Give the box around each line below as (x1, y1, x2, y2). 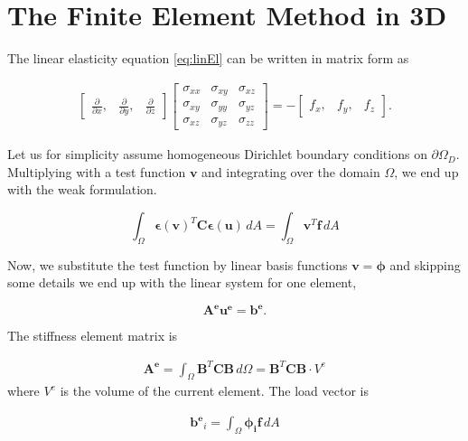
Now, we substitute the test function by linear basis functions (7, 255, 348, 274)
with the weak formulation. (7, 180, 157, 199)
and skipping (389, 255, 461, 274)
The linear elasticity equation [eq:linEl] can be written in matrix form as (7, 49, 409, 68)
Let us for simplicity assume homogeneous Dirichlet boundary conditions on (7, 145, 427, 164)
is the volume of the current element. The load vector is (60, 381, 369, 400)
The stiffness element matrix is (7, 326, 178, 345)
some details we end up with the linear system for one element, (7, 273, 357, 292)
